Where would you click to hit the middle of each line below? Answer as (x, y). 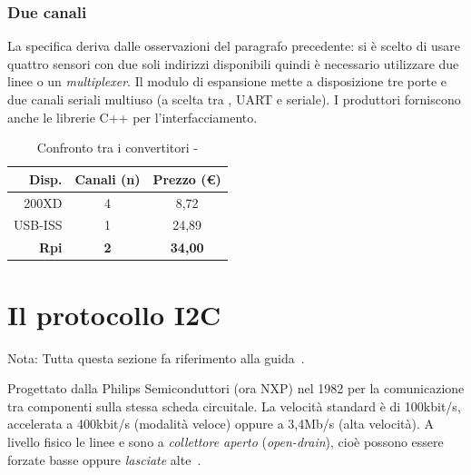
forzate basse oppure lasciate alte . (104, 459)
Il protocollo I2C (114, 314)
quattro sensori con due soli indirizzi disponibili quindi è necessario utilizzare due (233, 63)
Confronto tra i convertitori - (117, 148)
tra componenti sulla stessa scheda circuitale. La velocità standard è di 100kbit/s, (234, 406)
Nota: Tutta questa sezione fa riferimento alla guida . (156, 357)
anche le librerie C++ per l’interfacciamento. (132, 117)
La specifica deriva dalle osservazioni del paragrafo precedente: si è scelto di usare (234, 46)
